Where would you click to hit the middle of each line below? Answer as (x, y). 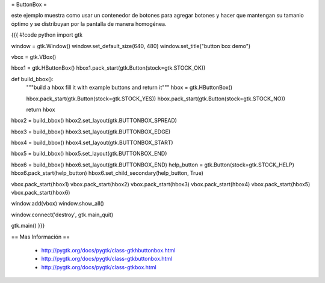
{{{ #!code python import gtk (47, 35)
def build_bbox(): (32, 79)
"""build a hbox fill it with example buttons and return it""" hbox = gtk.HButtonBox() (129, 88)
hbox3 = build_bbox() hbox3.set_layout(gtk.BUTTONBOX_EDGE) (91, 132)
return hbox (41, 109)
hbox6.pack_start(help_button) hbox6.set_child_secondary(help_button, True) (107, 173)
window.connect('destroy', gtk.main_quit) (62, 215)
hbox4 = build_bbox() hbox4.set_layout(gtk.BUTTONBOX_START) (92, 143)
